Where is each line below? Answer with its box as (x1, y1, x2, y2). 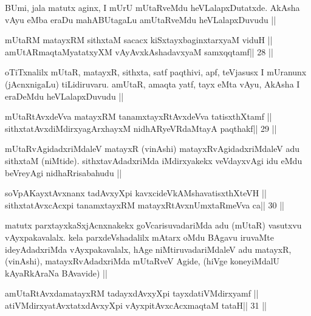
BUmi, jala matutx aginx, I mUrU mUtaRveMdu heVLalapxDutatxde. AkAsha (5, 1, 300, 13)
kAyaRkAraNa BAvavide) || (5, 266, 108, 279)
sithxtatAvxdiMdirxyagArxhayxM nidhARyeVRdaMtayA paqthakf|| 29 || (5, 122, 277, 134)
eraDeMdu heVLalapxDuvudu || (5, 89, 124, 102)
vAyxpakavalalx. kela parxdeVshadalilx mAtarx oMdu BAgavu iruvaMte (5, 230, 275, 243)
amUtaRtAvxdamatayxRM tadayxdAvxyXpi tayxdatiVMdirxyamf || (5, 287, 259, 300)
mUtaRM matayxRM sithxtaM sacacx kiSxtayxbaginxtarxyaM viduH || (5, 33, 273, 46)
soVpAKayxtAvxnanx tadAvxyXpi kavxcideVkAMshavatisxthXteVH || (5, 187, 267, 199)
